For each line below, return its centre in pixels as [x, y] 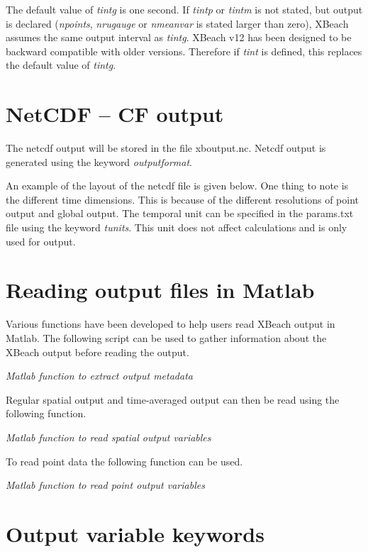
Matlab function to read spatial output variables [108, 437]
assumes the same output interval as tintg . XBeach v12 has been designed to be [179, 37]
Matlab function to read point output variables [105, 485]
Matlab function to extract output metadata [99, 376]
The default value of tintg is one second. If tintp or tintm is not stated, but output [184, 9]
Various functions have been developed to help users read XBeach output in [171, 324]
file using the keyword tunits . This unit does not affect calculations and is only [177, 227]
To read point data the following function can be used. [124, 461]
